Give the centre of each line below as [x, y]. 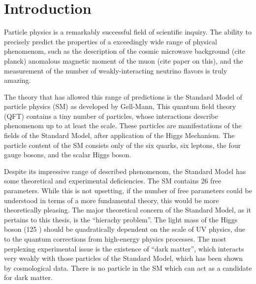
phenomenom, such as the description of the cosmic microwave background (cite [125, 51]
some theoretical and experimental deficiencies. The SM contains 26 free [113, 181]
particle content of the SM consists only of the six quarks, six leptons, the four [122, 145]
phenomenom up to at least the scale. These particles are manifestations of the [123, 125]
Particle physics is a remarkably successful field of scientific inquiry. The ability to [128, 32]
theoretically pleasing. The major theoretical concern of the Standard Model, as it [128, 210]
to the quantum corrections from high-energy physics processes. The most [115, 239]
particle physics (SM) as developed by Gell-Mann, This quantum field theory [120, 106]
